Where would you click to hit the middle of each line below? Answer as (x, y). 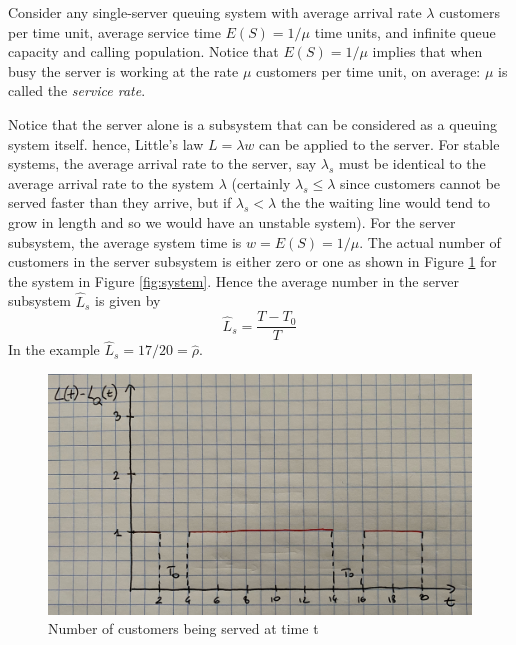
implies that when (427, 51)
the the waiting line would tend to (385, 202)
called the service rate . (77, 90)
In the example (54, 349)
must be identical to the (412, 163)
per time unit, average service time (114, 31)
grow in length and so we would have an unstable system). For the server (232, 221)
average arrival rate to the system (111, 182)
